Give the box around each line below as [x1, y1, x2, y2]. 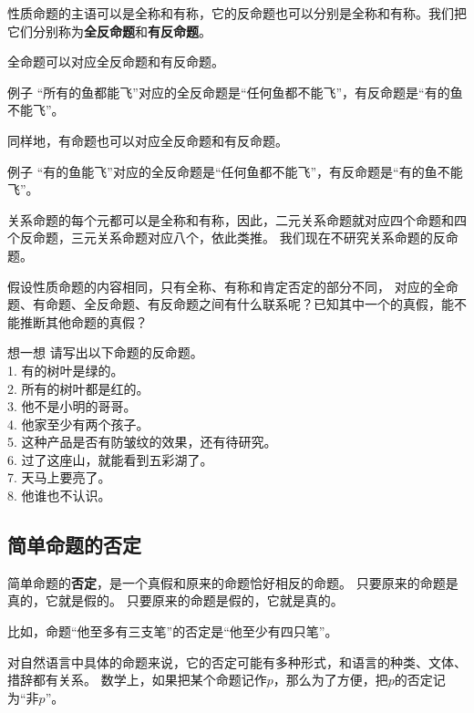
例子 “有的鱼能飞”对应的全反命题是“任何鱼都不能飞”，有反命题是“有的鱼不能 [7, 161, 463, 181]
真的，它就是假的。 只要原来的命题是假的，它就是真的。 [7, 591, 344, 610]
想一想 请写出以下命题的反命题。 [7, 343, 203, 362]
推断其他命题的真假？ [19, 312, 148, 331]
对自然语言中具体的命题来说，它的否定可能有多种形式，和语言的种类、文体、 [7, 652, 467, 671]
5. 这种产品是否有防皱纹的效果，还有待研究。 [7, 432, 277, 451]
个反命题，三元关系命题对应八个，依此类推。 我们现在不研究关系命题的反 [7, 228, 446, 247]
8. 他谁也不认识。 [7, 486, 111, 505]
